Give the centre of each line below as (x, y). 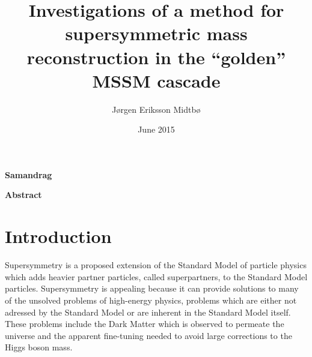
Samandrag (29, 174)
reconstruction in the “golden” (156, 57)
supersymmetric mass (156, 33)
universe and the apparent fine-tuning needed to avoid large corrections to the (148, 335)
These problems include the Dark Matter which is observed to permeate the (145, 324)
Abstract (23, 195)
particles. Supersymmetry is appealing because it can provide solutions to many (152, 288)
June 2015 (156, 129)
